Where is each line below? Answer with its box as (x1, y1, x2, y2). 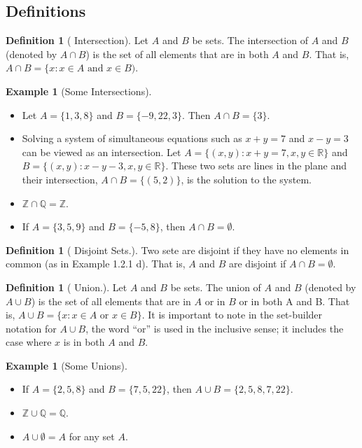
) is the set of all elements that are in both (85, 46, 269, 61)
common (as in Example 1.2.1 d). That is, (6, 256, 186, 271)
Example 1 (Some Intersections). (6, 83, 152, 98)
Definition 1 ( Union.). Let (6, 279, 127, 294)
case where (6, 335, 52, 349)
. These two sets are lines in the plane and (165, 158, 347, 173)
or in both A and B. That (239, 293, 350, 308)
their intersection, (22, 171, 98, 186)
